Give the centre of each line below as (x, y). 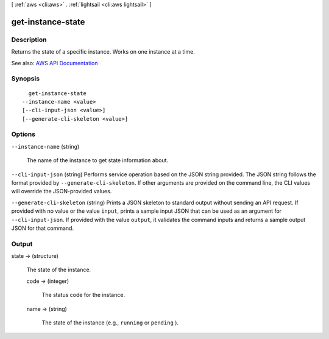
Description (29, 40)
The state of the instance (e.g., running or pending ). (110, 323)
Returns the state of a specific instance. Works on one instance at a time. (103, 52)
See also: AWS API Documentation (55, 63)
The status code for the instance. (83, 295)
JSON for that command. (43, 228)
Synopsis (25, 79)
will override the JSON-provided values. (62, 191)
